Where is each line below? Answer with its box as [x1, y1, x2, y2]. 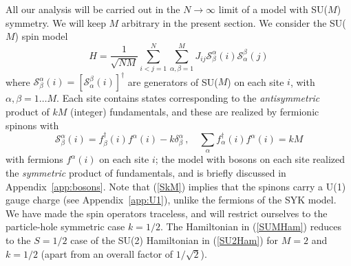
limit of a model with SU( [218, 2, 328, 16]
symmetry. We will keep [6, 15, 106, 30]
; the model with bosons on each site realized [155, 152, 345, 166]
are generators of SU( [127, 74, 218, 89]
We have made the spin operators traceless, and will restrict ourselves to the [6, 206, 328, 220]
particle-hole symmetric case [6, 219, 125, 234]
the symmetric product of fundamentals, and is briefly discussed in [6, 165, 286, 179]
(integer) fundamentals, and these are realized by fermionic [70, 104, 319, 118]
